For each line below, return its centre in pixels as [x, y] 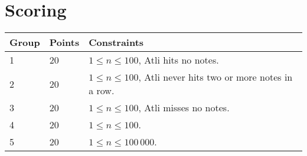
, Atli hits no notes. [179, 60]
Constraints [116, 42]
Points [64, 42]
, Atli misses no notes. [184, 108]
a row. [102, 91]
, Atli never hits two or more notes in [215, 77]
